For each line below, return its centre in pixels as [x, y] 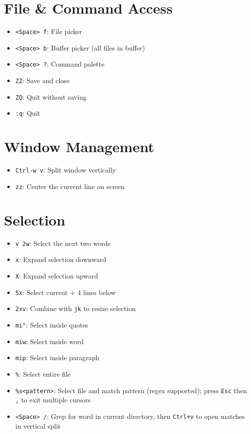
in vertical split [38, 425]
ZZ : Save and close [43, 80]
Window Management [79, 147]
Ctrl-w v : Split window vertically [66, 170]
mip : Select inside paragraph [57, 357]
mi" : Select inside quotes [52, 324]
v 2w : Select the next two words [63, 243]
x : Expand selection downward [61, 259]
